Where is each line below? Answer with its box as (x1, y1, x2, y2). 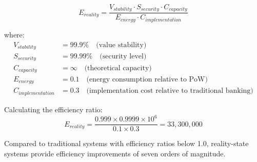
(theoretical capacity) (84, 64, 152, 72)
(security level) (100, 53, 147, 60)
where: (4, 29, 25, 39)
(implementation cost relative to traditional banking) (86, 87, 253, 95)
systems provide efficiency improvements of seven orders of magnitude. (4, 148, 226, 158)
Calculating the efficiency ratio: (4, 104, 103, 114)
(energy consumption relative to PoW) (86, 76, 208, 83)
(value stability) (96, 41, 147, 49)
